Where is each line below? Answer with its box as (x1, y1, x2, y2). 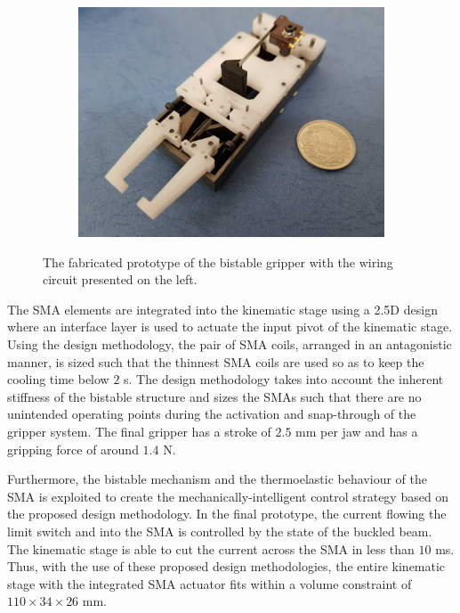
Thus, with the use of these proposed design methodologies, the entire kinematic (7, 557, 446, 576)
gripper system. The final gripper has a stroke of (7, 421, 271, 440)
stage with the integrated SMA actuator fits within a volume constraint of (7, 574, 412, 593)
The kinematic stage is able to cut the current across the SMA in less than (7, 539, 415, 558)
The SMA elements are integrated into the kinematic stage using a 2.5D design (7, 299, 438, 318)
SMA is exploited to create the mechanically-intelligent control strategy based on (7, 486, 449, 505)
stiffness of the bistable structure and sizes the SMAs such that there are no (7, 387, 422, 405)
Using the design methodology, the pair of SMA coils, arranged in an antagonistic (7, 334, 452, 353)
